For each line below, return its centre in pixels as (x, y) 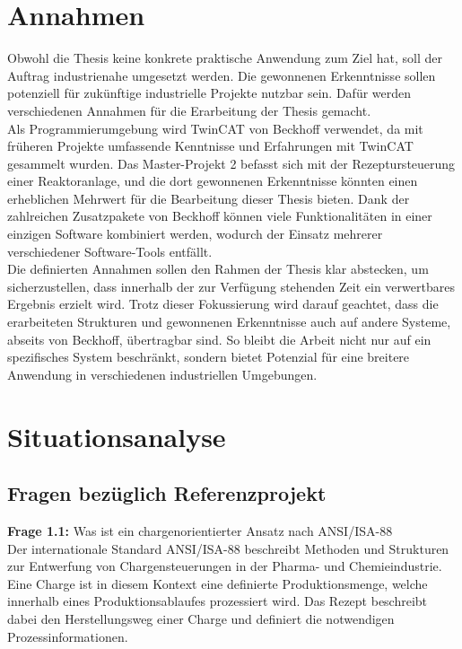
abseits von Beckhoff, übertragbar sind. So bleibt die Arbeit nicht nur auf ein (219, 339)
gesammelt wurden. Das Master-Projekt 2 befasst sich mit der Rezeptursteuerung (231, 163)
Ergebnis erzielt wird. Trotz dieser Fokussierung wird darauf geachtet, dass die (223, 304)
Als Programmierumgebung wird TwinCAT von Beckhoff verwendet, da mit (215, 128)
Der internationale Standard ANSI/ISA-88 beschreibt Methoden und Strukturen (228, 548)
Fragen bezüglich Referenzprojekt (167, 493)
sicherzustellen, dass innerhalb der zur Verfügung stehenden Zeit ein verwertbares (231, 286)
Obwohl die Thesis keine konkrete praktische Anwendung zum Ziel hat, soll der (225, 58)
